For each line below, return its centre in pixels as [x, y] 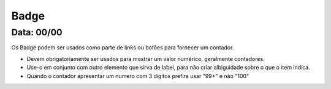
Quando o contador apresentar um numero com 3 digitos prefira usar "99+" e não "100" [138, 76]
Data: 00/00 [37, 32]
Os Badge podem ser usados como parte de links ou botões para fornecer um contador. [123, 48]
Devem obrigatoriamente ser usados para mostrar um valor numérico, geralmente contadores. [146, 59]
